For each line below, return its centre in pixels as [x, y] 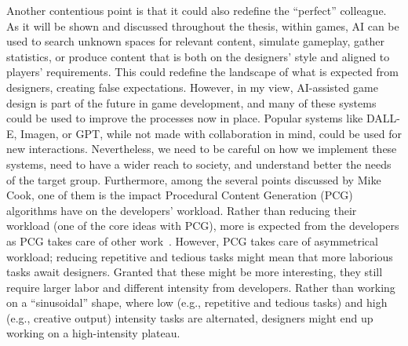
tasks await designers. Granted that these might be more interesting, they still [195, 272]
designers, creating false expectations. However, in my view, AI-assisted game [192, 87]
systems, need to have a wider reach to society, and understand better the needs [199, 164]
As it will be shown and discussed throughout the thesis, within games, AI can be [203, 25]
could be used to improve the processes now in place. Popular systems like [185, 118]
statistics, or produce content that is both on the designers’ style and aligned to [198, 56]
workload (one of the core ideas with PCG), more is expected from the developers [203, 226]
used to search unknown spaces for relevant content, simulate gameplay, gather [195, 41]
